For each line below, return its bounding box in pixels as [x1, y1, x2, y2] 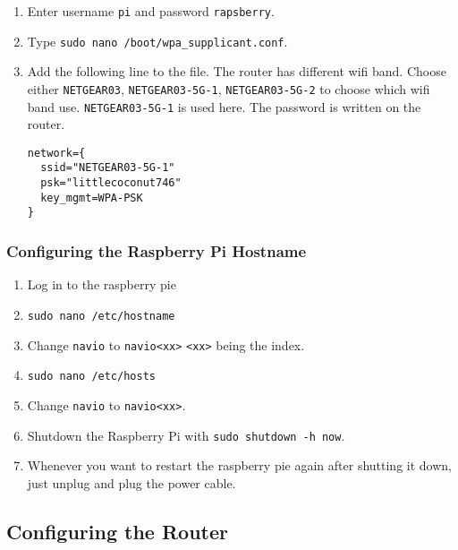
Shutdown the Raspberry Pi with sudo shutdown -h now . [27, 425, 345, 444]
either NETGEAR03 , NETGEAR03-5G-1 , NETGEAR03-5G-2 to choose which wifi [27, 79, 430, 98]
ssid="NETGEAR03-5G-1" [40, 161, 175, 175]
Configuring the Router [6, 517, 228, 545]
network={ [27, 146, 86, 159]
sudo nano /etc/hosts [27, 370, 156, 383]
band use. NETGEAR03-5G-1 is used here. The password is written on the [27, 97, 421, 116]
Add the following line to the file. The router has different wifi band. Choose [27, 62, 446, 81]
